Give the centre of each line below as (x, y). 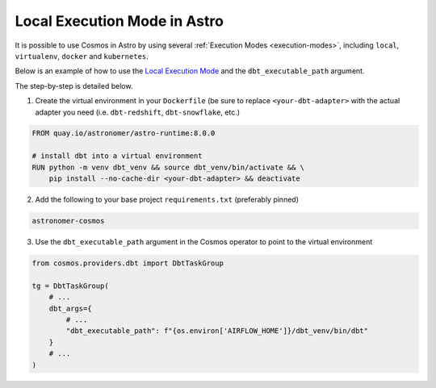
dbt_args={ (70, 308)
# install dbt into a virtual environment (117, 156)
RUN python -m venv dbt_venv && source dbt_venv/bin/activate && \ (168, 167)
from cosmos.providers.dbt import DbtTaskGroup (128, 263)
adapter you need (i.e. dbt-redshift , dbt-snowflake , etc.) (138, 112)
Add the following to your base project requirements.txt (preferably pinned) (167, 200)
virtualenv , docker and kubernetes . (82, 56)
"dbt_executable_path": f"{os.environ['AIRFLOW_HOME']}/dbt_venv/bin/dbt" (217, 331)
